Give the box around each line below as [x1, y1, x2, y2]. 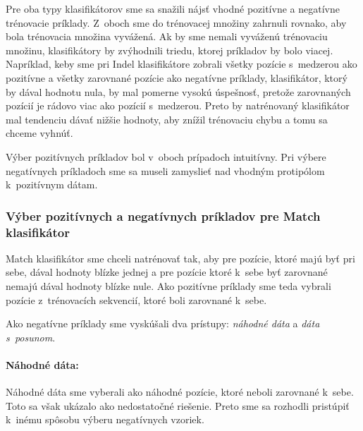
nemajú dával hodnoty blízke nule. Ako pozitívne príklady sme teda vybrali [6, 279, 331, 293]
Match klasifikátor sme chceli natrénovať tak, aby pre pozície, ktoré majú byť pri [6, 250, 355, 265]
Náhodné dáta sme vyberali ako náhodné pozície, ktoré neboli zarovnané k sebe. [6, 384, 354, 399]
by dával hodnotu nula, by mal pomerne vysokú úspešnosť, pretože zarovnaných [6, 84, 351, 99]
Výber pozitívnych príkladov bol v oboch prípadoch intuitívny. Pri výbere [6, 149, 326, 164]
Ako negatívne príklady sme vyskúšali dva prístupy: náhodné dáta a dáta [6, 316, 320, 331]
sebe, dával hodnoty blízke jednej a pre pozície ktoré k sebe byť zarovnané [6, 265, 328, 279]
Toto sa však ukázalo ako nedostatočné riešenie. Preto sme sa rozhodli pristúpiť [6, 398, 350, 413]
